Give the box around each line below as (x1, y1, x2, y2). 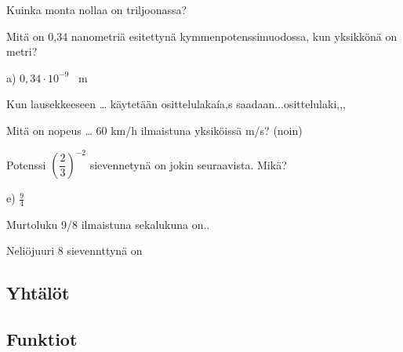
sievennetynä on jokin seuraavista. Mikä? (89, 156, 287, 172)
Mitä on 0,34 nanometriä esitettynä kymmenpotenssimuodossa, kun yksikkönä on (6, 27, 398, 44)
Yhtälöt (6, 281, 70, 305)
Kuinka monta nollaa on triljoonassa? (6, 2, 187, 17)
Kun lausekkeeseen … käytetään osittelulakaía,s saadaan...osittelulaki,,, (6, 96, 346, 112)
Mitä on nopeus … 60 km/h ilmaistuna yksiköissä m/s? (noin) (6, 122, 303, 138)
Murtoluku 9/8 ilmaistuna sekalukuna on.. (6, 216, 210, 232)
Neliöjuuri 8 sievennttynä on (6, 242, 143, 259)
